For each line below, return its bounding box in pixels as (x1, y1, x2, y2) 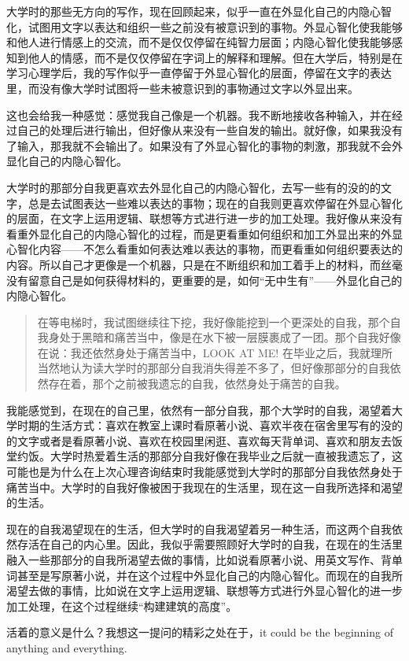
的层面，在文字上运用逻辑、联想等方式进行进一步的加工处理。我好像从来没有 (6, 210, 403, 227)
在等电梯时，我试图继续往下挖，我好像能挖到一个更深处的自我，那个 (37, 313, 390, 330)
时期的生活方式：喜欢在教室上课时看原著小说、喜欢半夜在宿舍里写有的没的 (17, 417, 403, 434)
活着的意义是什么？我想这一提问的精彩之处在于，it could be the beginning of (6, 624, 393, 641)
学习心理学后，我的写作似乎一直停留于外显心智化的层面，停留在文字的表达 (6, 65, 392, 81)
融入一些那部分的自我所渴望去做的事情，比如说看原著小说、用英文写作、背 (6, 552, 392, 567)
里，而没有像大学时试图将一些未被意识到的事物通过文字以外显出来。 (6, 79, 359, 96)
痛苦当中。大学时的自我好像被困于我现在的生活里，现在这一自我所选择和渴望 (6, 478, 403, 495)
